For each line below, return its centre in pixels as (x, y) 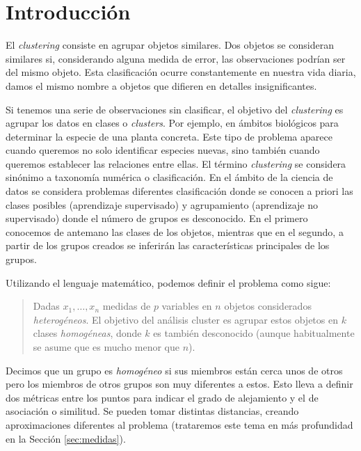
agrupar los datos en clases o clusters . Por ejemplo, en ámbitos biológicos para (172, 123)
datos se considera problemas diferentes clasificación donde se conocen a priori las (179, 191)
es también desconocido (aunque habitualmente (254, 333)
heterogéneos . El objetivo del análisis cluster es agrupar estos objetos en (185, 319)
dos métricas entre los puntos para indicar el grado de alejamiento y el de (162, 397)
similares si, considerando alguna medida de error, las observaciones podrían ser (176, 58)
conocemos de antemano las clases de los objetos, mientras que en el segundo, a (175, 231)
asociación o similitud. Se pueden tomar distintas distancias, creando (152, 411)
